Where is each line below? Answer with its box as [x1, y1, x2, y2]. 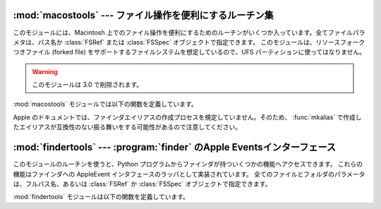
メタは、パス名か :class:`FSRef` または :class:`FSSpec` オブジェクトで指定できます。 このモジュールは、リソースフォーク [13, 37, 365, 46]
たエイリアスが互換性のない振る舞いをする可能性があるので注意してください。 [13, 123, 242, 131]
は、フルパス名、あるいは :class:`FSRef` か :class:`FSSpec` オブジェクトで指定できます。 [13, 179, 272, 188]
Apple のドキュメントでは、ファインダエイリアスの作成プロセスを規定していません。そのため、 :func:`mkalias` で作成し [13, 113, 362, 121]
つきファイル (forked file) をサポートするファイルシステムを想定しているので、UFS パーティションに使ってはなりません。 [13, 48, 366, 56]
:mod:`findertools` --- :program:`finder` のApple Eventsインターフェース [13, 141, 337, 153]
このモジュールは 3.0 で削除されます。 [32, 80, 143, 89]
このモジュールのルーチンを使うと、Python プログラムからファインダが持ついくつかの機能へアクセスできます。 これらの [13, 160, 363, 169]
